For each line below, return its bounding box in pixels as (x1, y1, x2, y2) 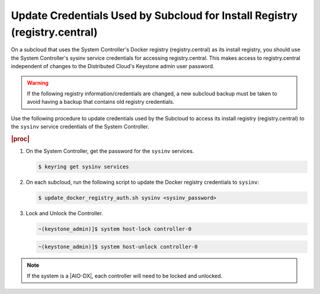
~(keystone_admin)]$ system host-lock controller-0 (38, 226, 192, 232)
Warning (27, 79, 49, 86)
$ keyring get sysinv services (38, 164, 130, 170)
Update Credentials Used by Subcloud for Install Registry (11, 9, 298, 22)
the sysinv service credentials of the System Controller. (11, 123, 149, 130)
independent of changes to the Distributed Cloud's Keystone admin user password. (11, 63, 215, 70)
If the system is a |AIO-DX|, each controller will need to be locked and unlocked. (27, 273, 223, 279)
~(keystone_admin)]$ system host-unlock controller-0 (38, 243, 198, 250)
